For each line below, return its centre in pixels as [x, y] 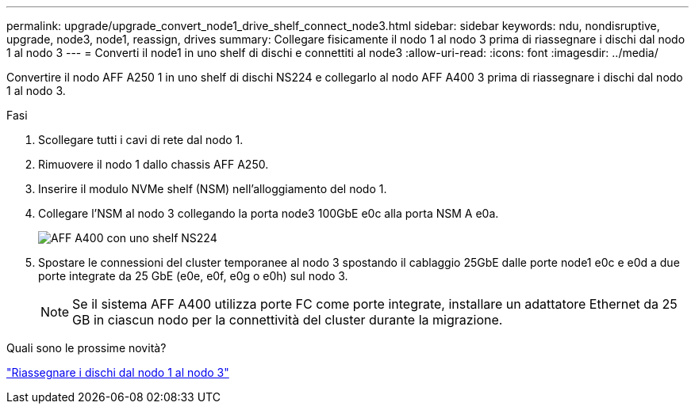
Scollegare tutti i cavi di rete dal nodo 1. [141, 140]
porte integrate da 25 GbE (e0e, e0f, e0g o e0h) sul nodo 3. [193, 276]
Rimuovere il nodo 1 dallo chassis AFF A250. [154, 164]
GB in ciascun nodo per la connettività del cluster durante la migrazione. [288, 320]
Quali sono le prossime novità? [86, 348]
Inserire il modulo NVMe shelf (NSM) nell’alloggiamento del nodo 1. [213, 189]
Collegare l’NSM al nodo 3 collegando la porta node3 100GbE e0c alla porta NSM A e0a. [269, 213]
